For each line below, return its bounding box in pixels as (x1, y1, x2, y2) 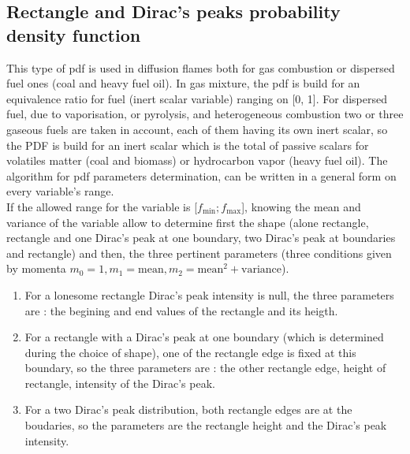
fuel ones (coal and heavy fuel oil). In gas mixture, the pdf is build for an (6, 75, 360, 91)
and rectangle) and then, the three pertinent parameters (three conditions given (6, 244, 392, 261)
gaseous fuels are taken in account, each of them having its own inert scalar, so (6, 121, 388, 137)
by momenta (6, 260, 66, 277)
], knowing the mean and (241, 198, 361, 214)
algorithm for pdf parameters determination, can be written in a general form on (6, 167, 397, 184)
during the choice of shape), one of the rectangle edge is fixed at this (24, 344, 356, 360)
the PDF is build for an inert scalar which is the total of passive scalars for (6, 136, 369, 153)
